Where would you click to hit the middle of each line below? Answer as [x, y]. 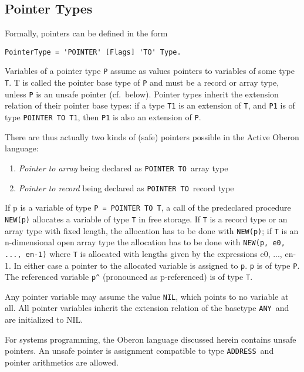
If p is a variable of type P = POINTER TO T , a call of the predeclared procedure [148, 207]
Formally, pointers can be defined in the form [86, 33]
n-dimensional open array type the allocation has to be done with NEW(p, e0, [145, 242]
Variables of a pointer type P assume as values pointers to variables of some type [150, 71]
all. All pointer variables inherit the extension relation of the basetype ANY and [147, 308]
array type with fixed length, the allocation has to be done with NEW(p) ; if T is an [152, 230]
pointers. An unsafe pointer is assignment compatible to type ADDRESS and [139, 351]
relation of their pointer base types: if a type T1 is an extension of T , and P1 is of [150, 105]
